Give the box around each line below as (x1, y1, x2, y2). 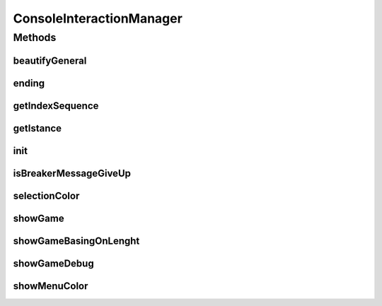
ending (13, 77, 45, 89)
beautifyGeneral (13, 54, 87, 66)
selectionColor (13, 189, 80, 201)
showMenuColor (13, 280, 88, 292)
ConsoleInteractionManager (13, 11, 183, 26)
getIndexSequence (13, 100, 99, 112)
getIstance (13, 122, 62, 134)
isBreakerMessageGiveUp (13, 167, 131, 180)
